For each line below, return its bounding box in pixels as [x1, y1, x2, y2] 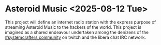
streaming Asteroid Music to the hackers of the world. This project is [5, 24, 142, 30]
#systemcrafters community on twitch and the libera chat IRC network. [5, 34, 146, 40]
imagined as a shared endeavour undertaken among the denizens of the [5, 29, 149, 35]
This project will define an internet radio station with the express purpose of [5, 19, 156, 25]
